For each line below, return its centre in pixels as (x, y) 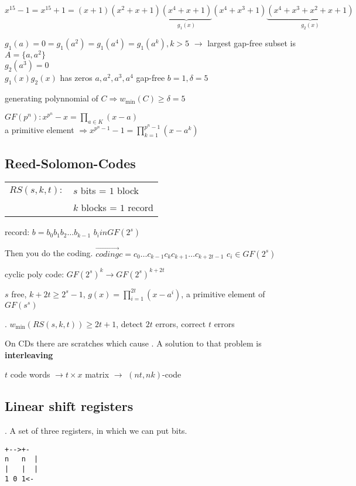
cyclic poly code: (35, 273)
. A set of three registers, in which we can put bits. (96, 431)
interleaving (29, 354)
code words (30, 374)
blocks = (99, 208)
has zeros (76, 78)
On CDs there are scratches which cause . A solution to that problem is (133, 343)
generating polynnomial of (52, 98)
